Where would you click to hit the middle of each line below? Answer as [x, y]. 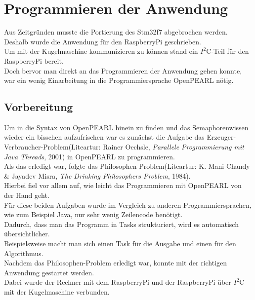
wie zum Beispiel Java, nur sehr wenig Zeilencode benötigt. [93, 214]
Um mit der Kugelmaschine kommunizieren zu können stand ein [101, 51]
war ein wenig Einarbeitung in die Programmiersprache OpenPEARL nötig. [119, 80]
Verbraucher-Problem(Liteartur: [52, 147]
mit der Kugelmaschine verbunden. [57, 291]
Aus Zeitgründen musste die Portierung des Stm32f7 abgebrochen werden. [116, 32]
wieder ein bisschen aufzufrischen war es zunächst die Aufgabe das [104, 137]
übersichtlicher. [27, 234]
